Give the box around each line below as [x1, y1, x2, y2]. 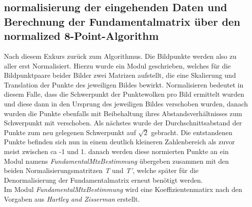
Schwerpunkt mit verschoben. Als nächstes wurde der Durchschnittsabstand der [4, 118, 242, 128]
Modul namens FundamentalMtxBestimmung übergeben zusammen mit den [4, 155, 229, 166]
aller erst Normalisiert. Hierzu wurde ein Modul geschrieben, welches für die [4, 60, 231, 70]
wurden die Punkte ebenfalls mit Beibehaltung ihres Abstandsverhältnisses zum [4, 108, 242, 118]
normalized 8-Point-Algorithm [4, 28, 159, 43]
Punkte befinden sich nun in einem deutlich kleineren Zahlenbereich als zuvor [4, 137, 235, 147]
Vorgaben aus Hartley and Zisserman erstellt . [4, 193, 140, 204]
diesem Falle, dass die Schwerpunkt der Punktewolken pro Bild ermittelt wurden [4, 89, 244, 99]
